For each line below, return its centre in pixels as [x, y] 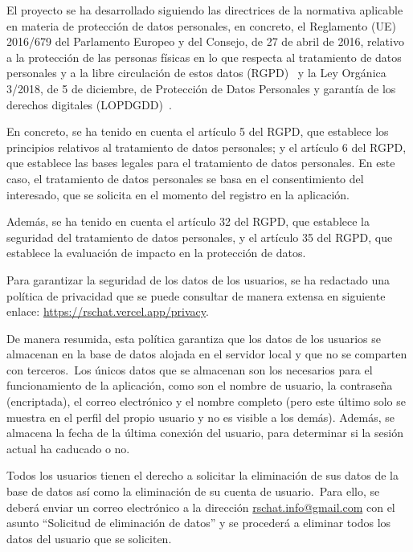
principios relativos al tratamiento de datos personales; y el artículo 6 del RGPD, [206, 147]
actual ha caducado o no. [68, 448]
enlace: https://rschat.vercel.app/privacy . [108, 311]
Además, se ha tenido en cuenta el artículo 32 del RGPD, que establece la [188, 221]
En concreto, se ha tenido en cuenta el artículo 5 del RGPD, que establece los [198, 131]
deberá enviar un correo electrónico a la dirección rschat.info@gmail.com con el [201, 507]
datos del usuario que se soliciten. [89, 538]
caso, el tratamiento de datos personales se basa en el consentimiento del [185, 178]
